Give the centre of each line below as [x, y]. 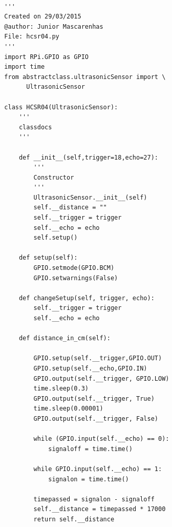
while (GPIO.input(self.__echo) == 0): [101, 439]
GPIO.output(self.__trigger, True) [94, 398]
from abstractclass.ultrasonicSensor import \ [85, 77]
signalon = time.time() [89, 479]
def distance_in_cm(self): [64, 338]
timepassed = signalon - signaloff [94, 499]
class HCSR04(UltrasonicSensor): [61, 107]
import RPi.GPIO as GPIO [46, 57]
